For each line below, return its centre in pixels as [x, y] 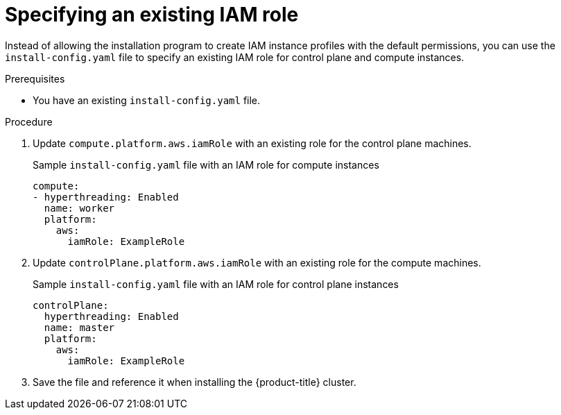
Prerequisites [35, 78]
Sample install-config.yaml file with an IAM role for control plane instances [216, 284]
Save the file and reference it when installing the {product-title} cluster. [195, 382]
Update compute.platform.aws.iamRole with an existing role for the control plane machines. [252, 143]
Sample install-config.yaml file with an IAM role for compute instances [206, 164]
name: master [79, 327]
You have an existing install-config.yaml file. [147, 100]
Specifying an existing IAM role [152, 15]
